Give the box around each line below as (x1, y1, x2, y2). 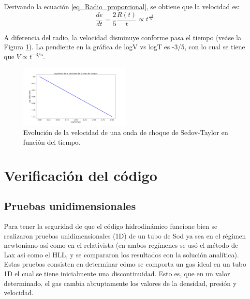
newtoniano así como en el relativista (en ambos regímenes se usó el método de (4, 240, 238, 250)
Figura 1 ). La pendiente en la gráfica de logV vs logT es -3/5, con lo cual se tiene (4, 42, 245, 52)
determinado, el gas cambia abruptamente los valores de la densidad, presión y (4, 278, 237, 288)
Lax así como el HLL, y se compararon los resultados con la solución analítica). (4, 249, 239, 259)
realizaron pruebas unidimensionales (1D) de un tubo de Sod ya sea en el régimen (4, 230, 246, 240)
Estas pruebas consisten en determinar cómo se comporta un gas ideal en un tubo (4, 259, 246, 269)
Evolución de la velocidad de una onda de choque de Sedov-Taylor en (23, 127, 228, 137)
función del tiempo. (23, 136, 81, 147)
